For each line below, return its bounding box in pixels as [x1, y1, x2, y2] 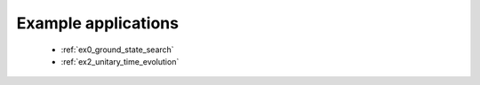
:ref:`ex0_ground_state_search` [60, 44, 174, 55]
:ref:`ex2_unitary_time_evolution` [60, 56, 180, 66]
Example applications [16, 13, 180, 33]
